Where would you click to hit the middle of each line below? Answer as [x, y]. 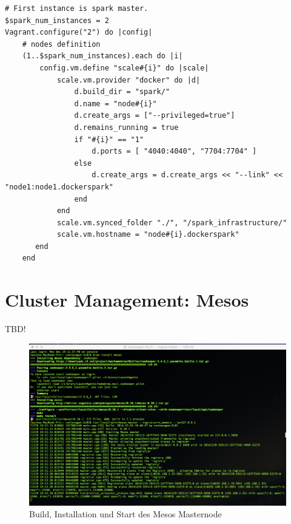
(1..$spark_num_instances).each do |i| [102, 56]
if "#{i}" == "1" [109, 139]
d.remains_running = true [126, 127]
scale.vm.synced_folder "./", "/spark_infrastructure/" [172, 223]
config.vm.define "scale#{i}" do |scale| [124, 68]
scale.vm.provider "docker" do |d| [129, 80]
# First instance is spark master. [77, 9]
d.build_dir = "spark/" [122, 92]
